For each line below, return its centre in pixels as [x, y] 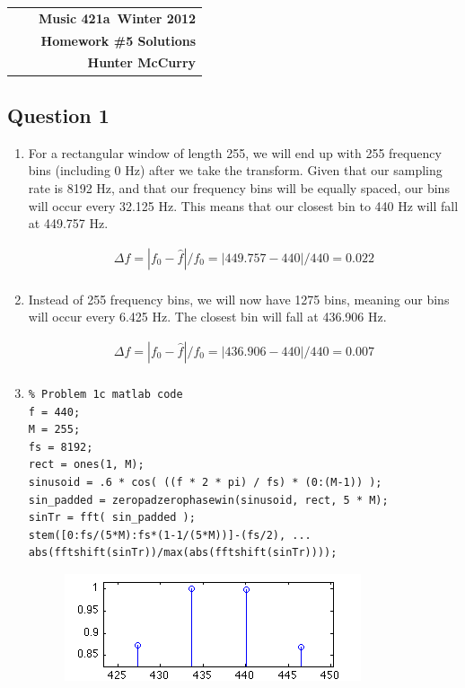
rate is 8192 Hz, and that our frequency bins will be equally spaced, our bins [239, 187]
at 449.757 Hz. [68, 223]
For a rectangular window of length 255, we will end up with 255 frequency [235, 152]
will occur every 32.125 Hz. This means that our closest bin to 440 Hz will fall [243, 205]
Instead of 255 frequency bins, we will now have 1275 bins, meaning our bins [239, 299]
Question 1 [58, 115]
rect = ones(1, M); [86, 465]
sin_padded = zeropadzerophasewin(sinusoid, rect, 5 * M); [208, 500]
